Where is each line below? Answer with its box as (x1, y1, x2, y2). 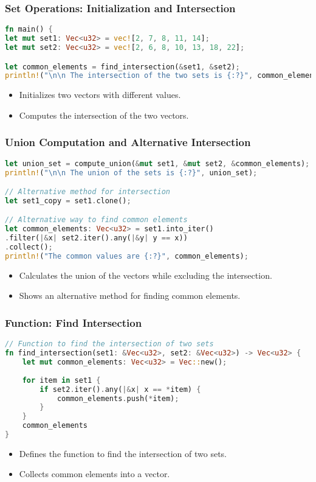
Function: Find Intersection (5, 315, 142, 330)
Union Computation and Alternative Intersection (5, 134, 251, 150)
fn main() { (5, 25, 53, 34)
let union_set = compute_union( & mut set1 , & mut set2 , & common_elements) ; (5, 159, 310, 168)
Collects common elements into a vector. (19, 467, 170, 480)
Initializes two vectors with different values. (19, 88, 181, 101)
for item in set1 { (22, 375, 101, 385)
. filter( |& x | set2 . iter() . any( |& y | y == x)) (5, 234, 188, 243)
